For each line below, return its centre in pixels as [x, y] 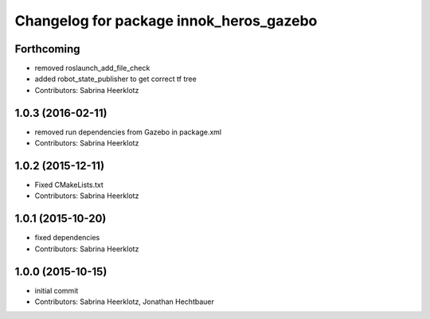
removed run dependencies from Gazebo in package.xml [128, 132]
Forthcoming [47, 49]
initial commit [57, 290]
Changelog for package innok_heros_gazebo [166, 21]
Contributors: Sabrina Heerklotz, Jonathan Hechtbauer [124, 301]
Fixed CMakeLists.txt [69, 185]
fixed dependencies [67, 238]
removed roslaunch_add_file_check [92, 68]
